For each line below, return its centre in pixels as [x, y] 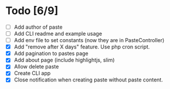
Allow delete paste [36, 67]
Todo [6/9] [32, 11]
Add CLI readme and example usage [58, 34]
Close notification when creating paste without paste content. [89, 80]
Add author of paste [38, 27]
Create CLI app [32, 73]
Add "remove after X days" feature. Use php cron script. [82, 47]
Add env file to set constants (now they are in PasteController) [89, 40]
